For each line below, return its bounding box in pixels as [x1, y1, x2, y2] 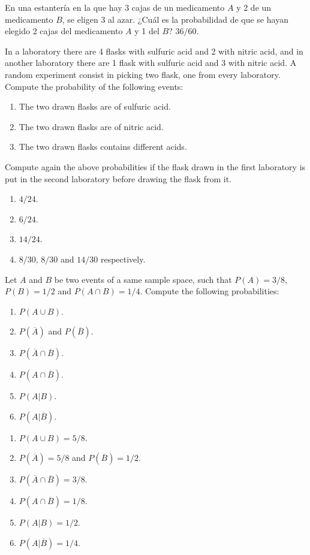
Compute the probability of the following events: [5, 80, 183, 92]
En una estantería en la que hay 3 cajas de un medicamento [5, 1, 225, 13]
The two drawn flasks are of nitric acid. [19, 120, 164, 132]
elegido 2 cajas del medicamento [5, 25, 123, 37]
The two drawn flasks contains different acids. [19, 140, 187, 153]
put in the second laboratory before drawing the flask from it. [5, 172, 231, 185]
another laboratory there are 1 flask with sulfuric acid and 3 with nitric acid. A [5, 56, 297, 69]
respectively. [100, 252, 146, 265]
